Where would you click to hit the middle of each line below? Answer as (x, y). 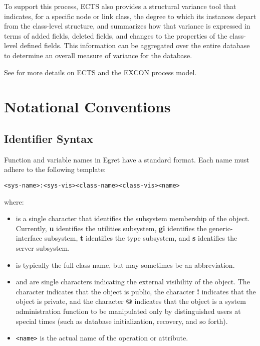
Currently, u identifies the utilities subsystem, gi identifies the (111, 228)
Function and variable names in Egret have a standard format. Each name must (127, 159)
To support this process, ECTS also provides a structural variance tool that (120, 6)
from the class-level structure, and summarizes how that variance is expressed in (127, 26)
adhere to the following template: (55, 169)
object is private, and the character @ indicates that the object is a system (131, 301)
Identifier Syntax (49, 138)
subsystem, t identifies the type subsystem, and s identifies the (141, 238)
